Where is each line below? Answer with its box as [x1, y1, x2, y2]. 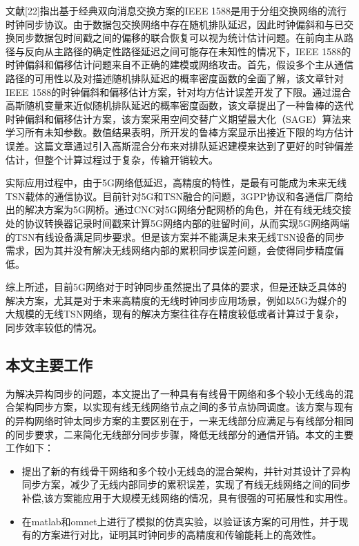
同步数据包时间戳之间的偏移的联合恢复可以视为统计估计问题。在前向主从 [14, 30, 344, 45]
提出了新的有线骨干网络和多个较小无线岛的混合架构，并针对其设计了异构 [21, 463, 351, 478]
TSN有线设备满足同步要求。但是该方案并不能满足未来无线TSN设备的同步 [14, 229, 345, 244]
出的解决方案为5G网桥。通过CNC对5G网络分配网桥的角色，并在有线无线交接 [6, 202, 351, 217]
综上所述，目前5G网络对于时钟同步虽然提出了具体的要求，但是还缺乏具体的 [6, 280, 347, 294]
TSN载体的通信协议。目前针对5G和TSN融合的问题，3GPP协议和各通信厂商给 [6, 188, 353, 203]
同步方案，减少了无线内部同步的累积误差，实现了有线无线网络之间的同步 [21, 477, 351, 491]
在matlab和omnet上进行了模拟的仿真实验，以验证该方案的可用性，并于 [21, 514, 339, 528]
